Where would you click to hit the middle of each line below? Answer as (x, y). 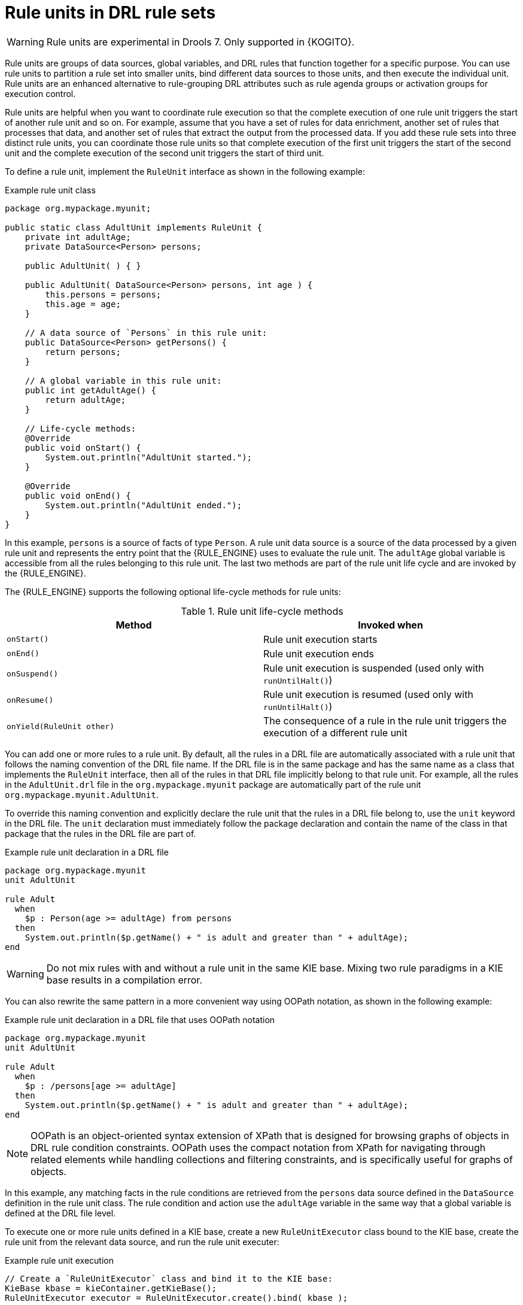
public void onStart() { (83, 447)
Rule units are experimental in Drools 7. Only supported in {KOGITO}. (200, 42)
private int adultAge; (78, 237)
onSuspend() (33, 674)
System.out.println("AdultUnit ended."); (144, 505)
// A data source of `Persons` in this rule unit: (146, 333)
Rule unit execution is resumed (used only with (368, 694)
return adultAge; (86, 400)
